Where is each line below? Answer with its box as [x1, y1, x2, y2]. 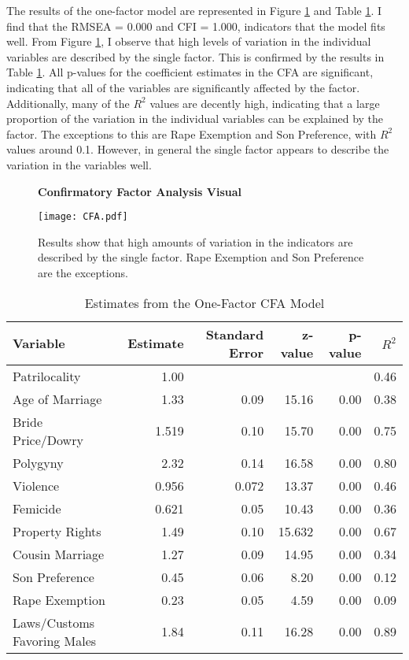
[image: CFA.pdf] [38, 211, 128, 223]
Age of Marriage [13, 389, 102, 408]
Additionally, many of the [6, 95, 130, 111]
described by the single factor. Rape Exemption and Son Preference [38, 249, 364, 265]
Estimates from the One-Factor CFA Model [84, 293, 325, 312]
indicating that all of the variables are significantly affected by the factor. [6, 79, 360, 95]
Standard [205, 324, 264, 343]
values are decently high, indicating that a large [149, 95, 380, 111]
